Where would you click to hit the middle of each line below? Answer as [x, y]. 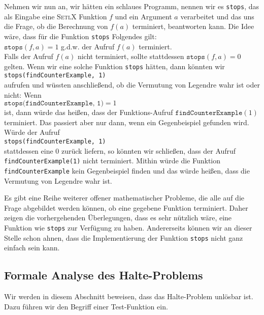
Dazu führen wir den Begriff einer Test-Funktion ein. [86, 306]
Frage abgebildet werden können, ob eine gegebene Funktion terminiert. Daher [126, 207]
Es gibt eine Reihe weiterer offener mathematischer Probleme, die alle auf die [124, 198]
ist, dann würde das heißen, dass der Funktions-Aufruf [89, 112]
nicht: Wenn [23, 94]
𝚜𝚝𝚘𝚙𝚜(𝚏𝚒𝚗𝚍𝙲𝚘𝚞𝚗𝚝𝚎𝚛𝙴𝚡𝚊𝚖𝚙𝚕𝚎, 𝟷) [54, 104]
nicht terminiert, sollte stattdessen [131, 56]
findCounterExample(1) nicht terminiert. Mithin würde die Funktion [112, 161]
